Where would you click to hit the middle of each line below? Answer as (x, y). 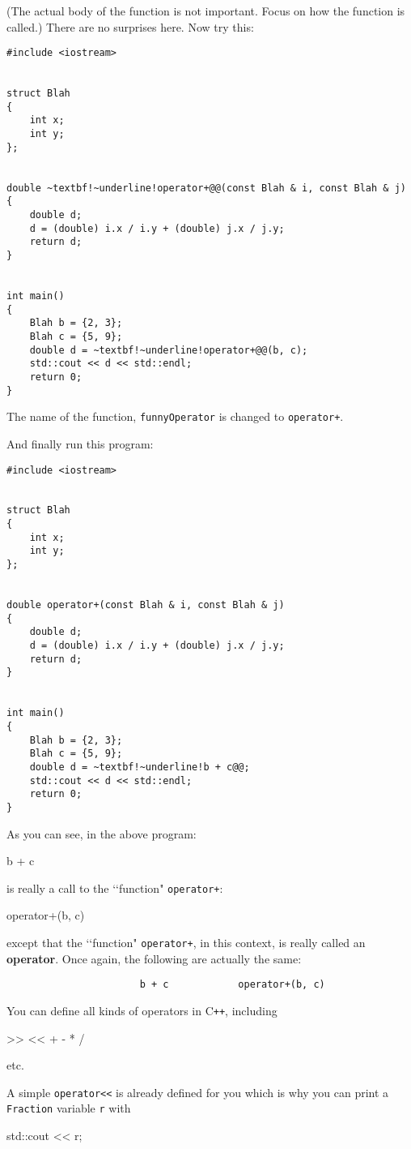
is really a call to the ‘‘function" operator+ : (115, 887)
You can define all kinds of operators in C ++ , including (142, 1010)
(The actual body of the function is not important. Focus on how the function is (206, 11)
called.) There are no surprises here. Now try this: (130, 26)
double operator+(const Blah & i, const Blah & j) (146, 605)
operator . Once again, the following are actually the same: (154, 958)
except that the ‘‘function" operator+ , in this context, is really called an (186, 942)
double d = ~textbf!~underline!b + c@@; (140, 767)
